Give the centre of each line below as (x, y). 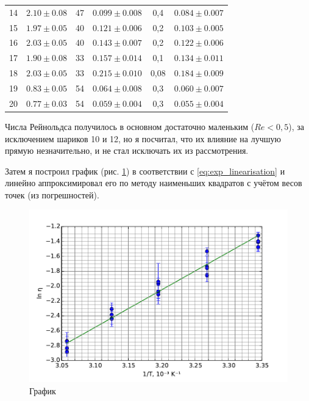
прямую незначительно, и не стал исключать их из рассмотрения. (127, 150)
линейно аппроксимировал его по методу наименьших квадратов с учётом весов (154, 183)
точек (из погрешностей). (52, 194)
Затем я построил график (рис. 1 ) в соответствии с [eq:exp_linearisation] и (145, 171)
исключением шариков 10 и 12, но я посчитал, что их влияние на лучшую (143, 138)
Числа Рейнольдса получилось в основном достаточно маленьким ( (130, 126)
